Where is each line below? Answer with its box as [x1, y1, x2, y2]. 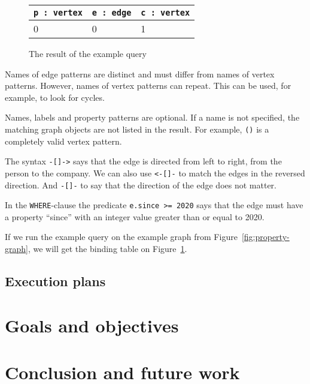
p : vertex [34, 8, 83, 17]
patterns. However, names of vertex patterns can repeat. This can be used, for [5, 79, 291, 92]
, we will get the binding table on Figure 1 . [28, 242, 187, 255]
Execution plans [5, 272, 106, 290]
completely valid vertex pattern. [5, 134, 122, 147]
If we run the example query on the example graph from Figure [5, 230, 238, 243]
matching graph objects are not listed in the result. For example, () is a [5, 122, 269, 135]
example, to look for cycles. [5, 91, 105, 103]
